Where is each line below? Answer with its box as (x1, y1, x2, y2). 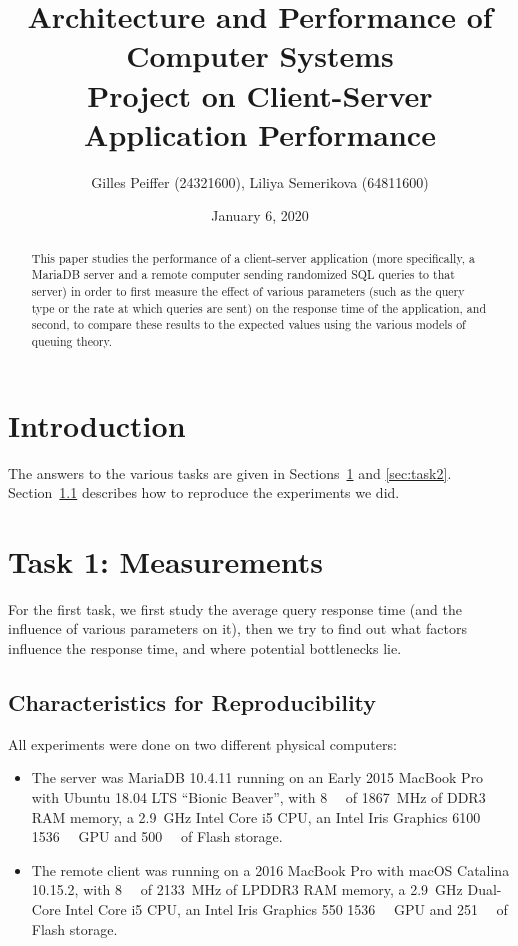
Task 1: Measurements (8, 540, 323, 581)
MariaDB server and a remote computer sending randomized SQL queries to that (31, 266, 455, 283)
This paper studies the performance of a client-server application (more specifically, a (31, 249, 475, 266)
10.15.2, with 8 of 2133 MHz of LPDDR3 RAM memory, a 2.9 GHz (31, 879, 463, 900)
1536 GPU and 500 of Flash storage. (31, 826, 283, 847)
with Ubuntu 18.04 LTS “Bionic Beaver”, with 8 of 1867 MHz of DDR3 (31, 787, 486, 808)
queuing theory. (31, 332, 113, 349)
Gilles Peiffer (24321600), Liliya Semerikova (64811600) (91, 171, 429, 192)
